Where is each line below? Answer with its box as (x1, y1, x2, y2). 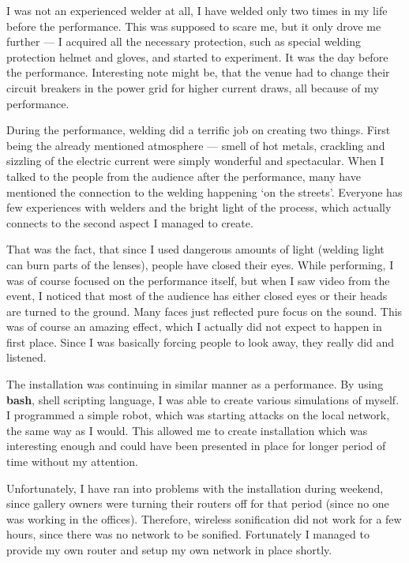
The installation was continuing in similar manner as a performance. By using (6, 376, 384, 392)
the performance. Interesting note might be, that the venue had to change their (6, 64, 390, 81)
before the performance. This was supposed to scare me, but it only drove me (6, 17, 381, 34)
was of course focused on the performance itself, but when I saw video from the (6, 272, 390, 288)
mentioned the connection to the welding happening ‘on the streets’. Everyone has (6, 183, 403, 200)
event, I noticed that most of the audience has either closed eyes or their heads (6, 287, 388, 304)
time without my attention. (6, 453, 138, 470)
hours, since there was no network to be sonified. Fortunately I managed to (6, 526, 370, 542)
